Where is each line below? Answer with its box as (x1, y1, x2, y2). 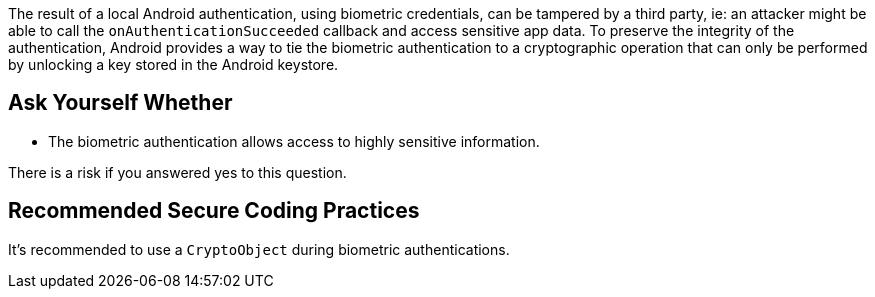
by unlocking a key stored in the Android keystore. (8, 56, 339, 73)
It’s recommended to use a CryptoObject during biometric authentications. (8, 240, 510, 258)
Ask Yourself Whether (8, 90, 233, 116)
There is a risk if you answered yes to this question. (8, 163, 347, 181)
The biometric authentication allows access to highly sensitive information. (48, 132, 540, 150)
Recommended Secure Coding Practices (8, 198, 420, 224)
